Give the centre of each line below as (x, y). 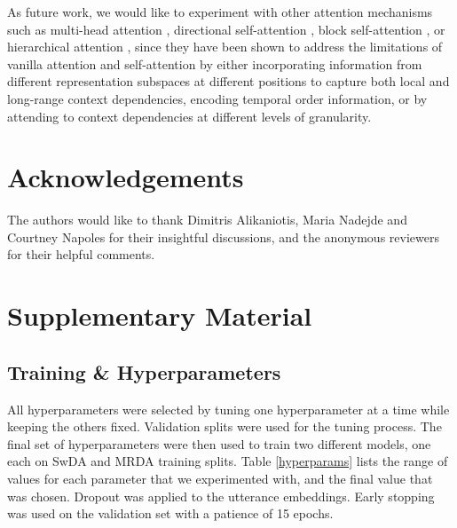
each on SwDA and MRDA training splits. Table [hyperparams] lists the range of (228, 461)
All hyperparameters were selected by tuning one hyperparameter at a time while (228, 409)
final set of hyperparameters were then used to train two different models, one (219, 443)
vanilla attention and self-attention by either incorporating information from (215, 63)
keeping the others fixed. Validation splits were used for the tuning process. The (225, 426)
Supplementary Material (160, 315)
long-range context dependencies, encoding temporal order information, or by (217, 98)
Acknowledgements (126, 177)
